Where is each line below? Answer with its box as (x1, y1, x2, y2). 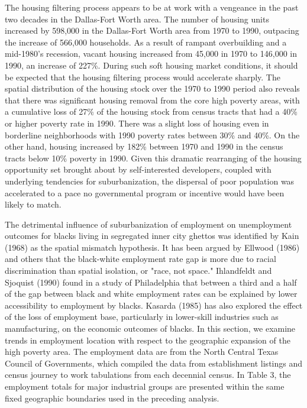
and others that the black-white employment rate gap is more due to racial (5, 252, 276, 265)
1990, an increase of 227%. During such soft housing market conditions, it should (5, 59, 298, 71)
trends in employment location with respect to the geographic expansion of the (5, 333, 290, 346)
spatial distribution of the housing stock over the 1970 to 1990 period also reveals (5, 82, 300, 95)
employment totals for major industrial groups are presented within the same (5, 380, 285, 392)
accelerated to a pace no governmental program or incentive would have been (5, 186, 285, 199)
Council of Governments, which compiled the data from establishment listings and (5, 357, 303, 369)
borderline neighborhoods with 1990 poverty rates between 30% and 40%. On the (5, 128, 300, 141)
